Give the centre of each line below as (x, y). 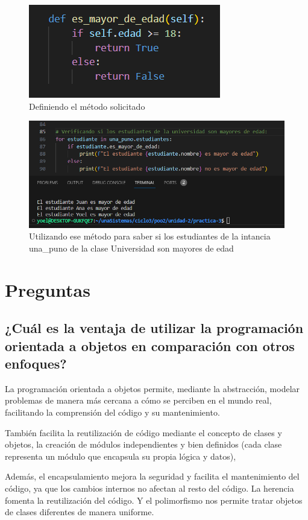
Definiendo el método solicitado (87, 106)
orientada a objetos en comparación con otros (150, 345)
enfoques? (36, 363)
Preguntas (48, 289)
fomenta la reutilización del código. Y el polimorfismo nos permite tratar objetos (154, 500)
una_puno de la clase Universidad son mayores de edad (131, 248)
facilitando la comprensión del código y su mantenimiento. (112, 412)
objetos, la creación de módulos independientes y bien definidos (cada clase (143, 444)
